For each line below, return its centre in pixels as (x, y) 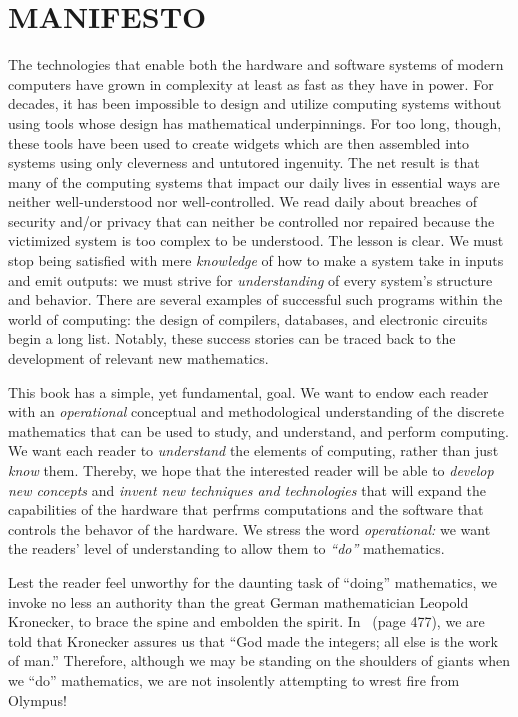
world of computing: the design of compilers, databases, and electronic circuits (248, 318)
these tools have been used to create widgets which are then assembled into (238, 142)
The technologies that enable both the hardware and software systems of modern (256, 64)
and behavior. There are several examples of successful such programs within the (255, 299)
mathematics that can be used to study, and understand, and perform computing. (258, 430)
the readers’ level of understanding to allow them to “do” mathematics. (226, 548)
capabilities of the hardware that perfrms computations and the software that (246, 509)
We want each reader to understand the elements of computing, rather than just (253, 450)
